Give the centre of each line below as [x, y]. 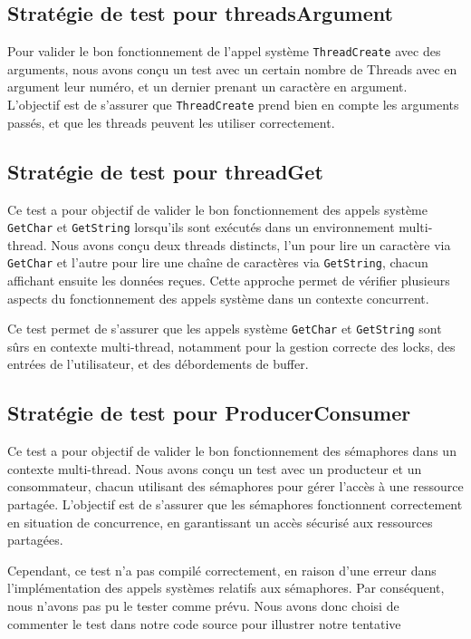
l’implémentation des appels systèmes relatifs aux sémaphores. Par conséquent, [226, 588]
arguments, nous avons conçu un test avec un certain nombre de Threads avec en [232, 68]
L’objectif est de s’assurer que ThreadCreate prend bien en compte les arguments [233, 105]
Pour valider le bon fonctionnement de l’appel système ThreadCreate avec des [224, 51]
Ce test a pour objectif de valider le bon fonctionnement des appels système [217, 209]
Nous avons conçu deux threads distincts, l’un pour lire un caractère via [251, 244]
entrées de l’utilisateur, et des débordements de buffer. [158, 364]
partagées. [35, 540]
